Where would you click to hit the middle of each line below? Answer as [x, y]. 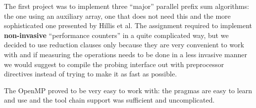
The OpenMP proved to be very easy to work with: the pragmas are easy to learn [128, 90]
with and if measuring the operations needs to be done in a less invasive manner [126, 54]
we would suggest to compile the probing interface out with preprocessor [114, 64]
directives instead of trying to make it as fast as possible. [91, 74]
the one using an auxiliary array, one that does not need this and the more [117, 16]
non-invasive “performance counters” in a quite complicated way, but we [116, 35]
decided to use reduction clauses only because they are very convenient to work [124, 45]
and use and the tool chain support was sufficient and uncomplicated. [109, 100]
